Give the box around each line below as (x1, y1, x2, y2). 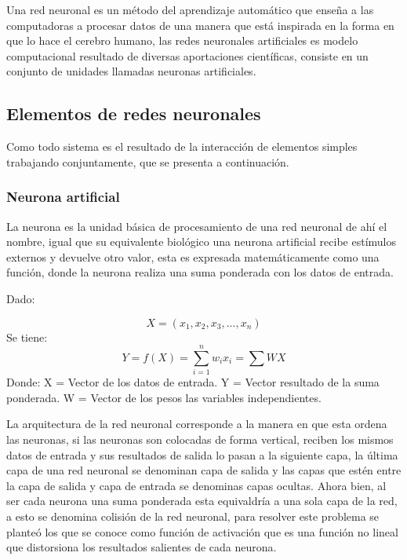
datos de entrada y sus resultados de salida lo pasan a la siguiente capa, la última (6, 446, 398, 463)
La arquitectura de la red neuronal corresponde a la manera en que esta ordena (6, 415, 387, 432)
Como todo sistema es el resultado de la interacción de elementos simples (6, 138, 358, 155)
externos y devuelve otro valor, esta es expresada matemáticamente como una (6, 248, 380, 265)
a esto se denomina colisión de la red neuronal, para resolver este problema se (6, 508, 380, 525)
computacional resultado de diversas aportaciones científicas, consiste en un (6, 47, 369, 64)
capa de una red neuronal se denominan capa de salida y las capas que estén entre (6, 462, 402, 478)
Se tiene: (6, 328, 48, 345)
